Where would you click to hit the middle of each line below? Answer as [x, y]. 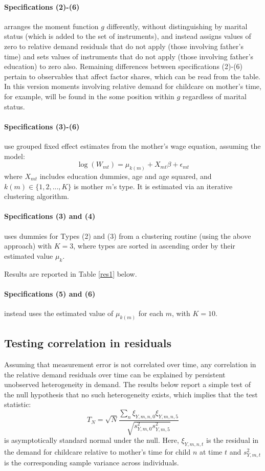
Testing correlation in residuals [88, 343]
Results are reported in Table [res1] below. [71, 273]
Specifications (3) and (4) [50, 216]
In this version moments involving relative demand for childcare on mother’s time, [133, 86]
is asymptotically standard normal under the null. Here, [92, 440]
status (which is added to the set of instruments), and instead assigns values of [128, 36]
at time [211, 451]
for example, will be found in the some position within [89, 96]
